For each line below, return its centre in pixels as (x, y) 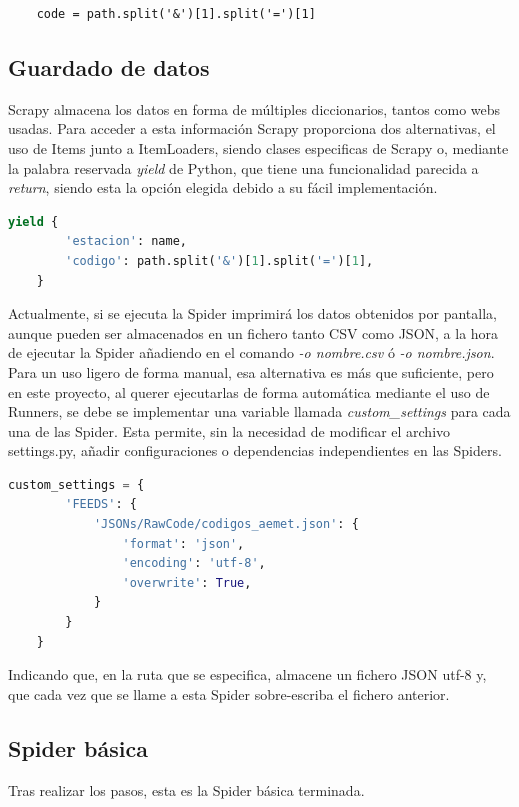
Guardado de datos (109, 66)
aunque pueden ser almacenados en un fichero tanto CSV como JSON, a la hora (253, 332)
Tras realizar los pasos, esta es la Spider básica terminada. (186, 789)
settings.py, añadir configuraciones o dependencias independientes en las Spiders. (255, 450)
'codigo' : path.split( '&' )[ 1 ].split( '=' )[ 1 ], (219, 260)
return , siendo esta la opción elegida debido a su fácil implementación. (223, 187)
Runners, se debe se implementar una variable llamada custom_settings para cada (259, 411)
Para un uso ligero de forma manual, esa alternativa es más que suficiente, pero (251, 371)
